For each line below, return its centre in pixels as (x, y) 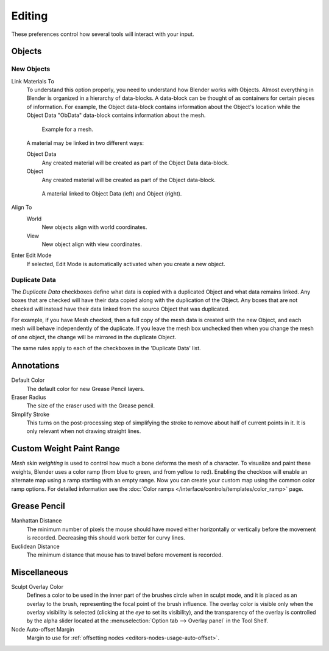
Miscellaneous (40, 572)
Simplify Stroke (30, 414)
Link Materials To (33, 81)
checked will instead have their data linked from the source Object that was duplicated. (121, 309)
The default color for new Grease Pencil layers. (86, 389)
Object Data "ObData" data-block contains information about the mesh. (116, 115)
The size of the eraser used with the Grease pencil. (91, 406)
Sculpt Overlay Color (37, 586)
